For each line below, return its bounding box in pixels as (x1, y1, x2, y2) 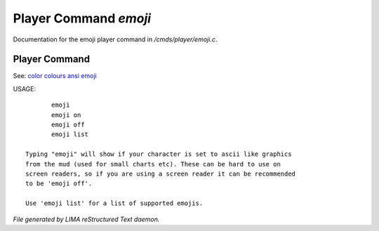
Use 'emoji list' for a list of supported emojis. (25, 199, 204, 207)
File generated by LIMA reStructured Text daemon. (13, 215, 160, 223)
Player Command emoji (13, 11, 151, 26)
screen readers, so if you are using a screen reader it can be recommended (25, 169, 296, 178)
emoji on (51, 111, 81, 119)
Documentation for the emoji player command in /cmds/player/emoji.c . (13, 35, 218, 44)
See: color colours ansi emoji (13, 72, 98, 80)
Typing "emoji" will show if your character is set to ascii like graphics (25, 150, 292, 158)
